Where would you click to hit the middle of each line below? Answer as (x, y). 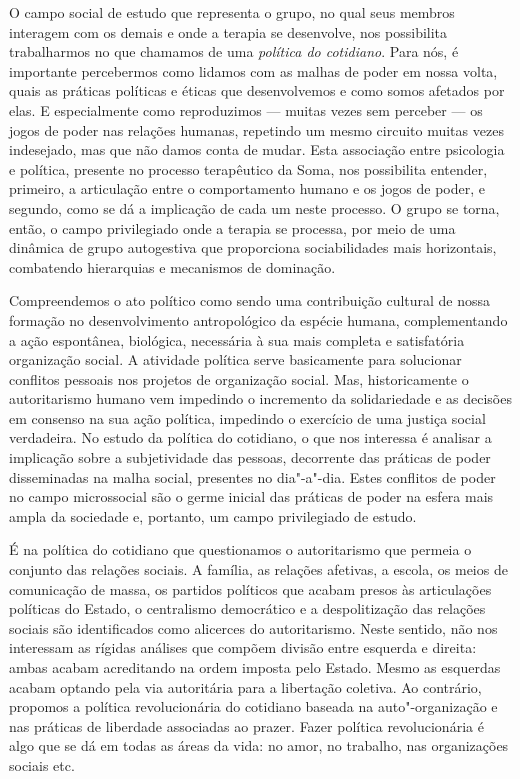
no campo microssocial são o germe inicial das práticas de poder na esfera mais (251, 496)
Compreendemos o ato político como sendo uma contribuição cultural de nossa (250, 300)
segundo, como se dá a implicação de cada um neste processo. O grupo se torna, (254, 207)
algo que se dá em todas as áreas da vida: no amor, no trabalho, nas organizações (259, 745)
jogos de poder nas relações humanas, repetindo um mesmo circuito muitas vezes (256, 129)
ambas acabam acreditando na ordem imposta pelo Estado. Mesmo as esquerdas (255, 667)
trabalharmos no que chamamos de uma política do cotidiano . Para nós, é (234, 51)
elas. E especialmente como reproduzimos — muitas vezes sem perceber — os (246, 109)
